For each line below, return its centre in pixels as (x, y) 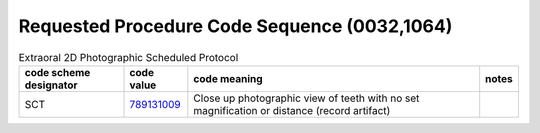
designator (51, 85)
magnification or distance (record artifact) (292, 110)
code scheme (57, 72)
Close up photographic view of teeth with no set (306, 98)
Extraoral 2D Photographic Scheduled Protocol (128, 57)
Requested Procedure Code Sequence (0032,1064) (235, 26)
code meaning (228, 78)
